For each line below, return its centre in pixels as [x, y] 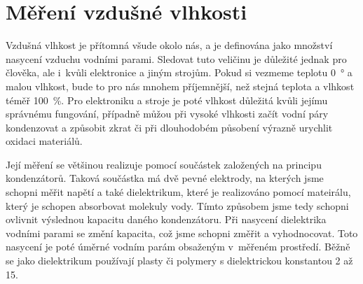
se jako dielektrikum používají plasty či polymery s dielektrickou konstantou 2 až [179, 261]
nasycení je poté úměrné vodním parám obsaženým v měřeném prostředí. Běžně [178, 247]
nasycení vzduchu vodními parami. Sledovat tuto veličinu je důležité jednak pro [176, 58]
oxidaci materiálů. [44, 141]
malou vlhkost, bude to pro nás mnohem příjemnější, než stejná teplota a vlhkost [180, 86]
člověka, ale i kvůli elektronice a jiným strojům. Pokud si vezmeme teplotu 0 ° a [179, 72]
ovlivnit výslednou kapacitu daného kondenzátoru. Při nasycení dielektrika [166, 219]
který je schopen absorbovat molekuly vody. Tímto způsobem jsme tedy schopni [177, 205]
